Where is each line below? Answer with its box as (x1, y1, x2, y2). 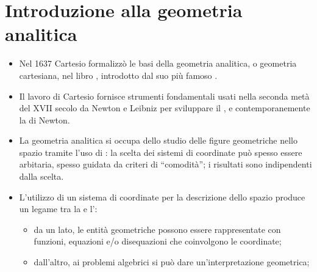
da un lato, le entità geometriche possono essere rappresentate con (34, 222, 281, 235)
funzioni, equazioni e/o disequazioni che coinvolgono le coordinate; (34, 235, 282, 248)
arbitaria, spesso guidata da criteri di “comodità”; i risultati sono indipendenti (19, 158, 312, 171)
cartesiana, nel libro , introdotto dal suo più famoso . (19, 68, 218, 81)
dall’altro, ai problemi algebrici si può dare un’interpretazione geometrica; (34, 255, 310, 268)
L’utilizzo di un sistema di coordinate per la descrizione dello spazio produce (19, 190, 305, 203)
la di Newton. (19, 113, 70, 126)
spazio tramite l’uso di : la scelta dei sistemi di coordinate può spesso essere (19, 145, 302, 158)
